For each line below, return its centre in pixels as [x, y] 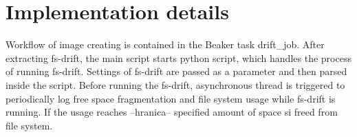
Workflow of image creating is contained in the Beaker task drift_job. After [165, 44]
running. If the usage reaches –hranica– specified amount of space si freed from [172, 112]
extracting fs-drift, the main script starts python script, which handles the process [178, 57]
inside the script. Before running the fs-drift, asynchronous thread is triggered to [175, 84]
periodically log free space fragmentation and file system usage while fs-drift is [171, 98]
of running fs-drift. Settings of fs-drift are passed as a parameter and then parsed [176, 71]
